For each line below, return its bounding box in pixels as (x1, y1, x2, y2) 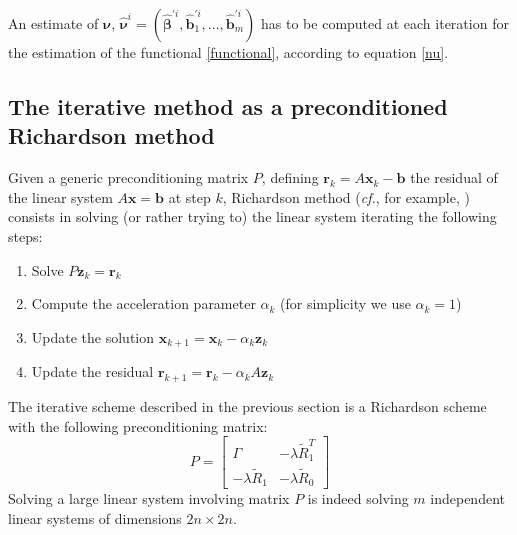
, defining (261, 167, 319, 188)
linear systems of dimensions (8, 507, 182, 528)
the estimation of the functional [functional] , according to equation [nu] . (8, 42, 449, 62)
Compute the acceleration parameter (31, 293, 256, 314)
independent (430, 488, 505, 509)
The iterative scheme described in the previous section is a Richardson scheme (8, 396, 487, 416)
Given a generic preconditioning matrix (8, 167, 249, 188)
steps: (8, 225, 43, 246)
